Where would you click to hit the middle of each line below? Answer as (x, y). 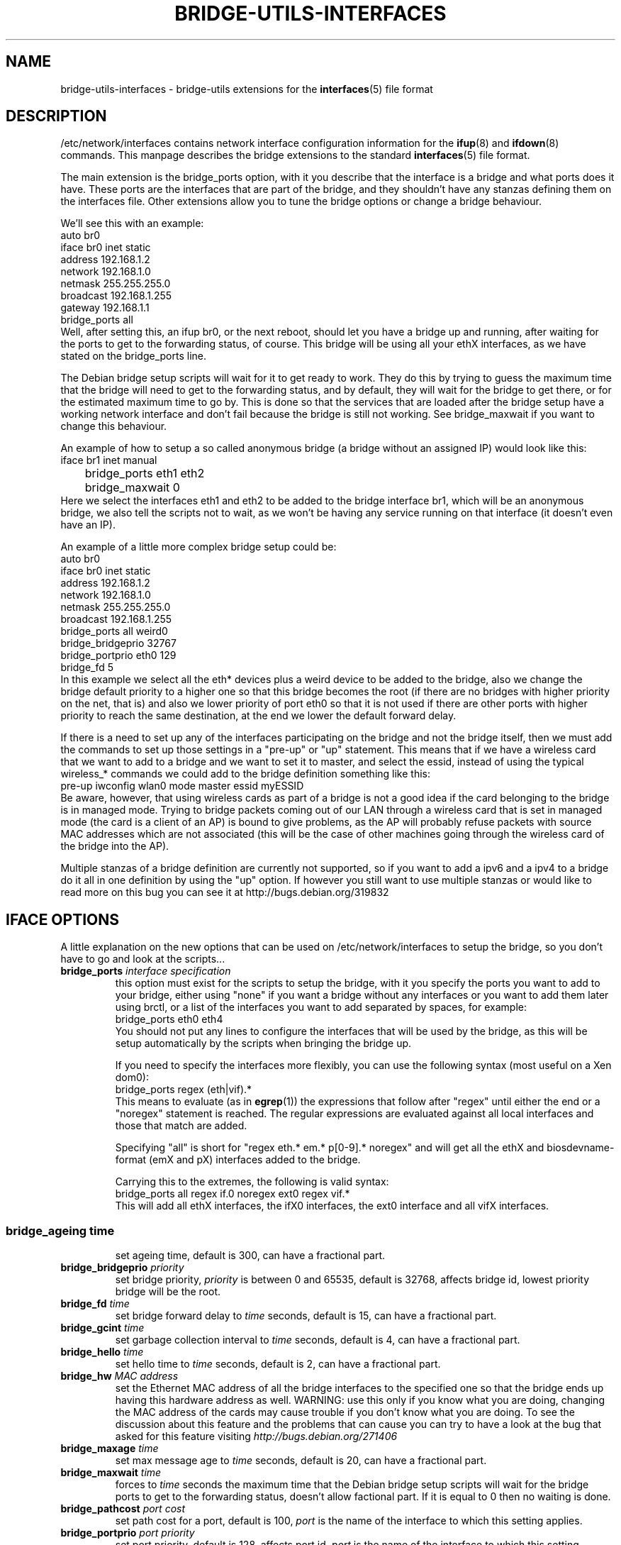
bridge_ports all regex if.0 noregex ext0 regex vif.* (233, 1194)
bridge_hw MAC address (119, 1376)
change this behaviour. (114, 426)
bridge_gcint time (102, 1328)
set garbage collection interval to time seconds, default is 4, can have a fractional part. (318, 1340)
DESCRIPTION (56, 116)
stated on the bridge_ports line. (133, 356)
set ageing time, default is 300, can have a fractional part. (250, 1256)
